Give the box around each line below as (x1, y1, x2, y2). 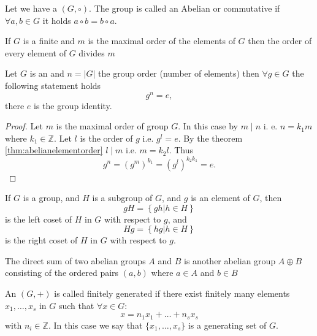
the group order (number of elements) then (98, 67, 259, 80)
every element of (5, 46, 66, 59)
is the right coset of (5, 234, 78, 246)
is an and (29, 67, 64, 80)
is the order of (80, 131, 133, 144)
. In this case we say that (48, 318, 143, 331)
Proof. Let (5, 120, 43, 132)
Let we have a (5, 2, 57, 14)
